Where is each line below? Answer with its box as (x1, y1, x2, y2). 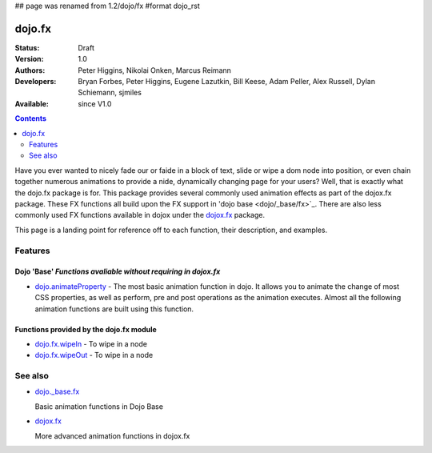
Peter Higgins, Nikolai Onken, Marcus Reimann (78, 65, 232, 75)
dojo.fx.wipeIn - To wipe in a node (34, 339, 148, 348)
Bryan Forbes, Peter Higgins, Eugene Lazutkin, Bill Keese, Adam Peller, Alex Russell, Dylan (78, 77, 376, 86)
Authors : (14, 65, 46, 75)
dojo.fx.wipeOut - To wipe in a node (34, 351, 154, 360)
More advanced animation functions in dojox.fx (34, 431, 190, 440)
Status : (14, 42, 40, 52)
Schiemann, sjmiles (78, 88, 142, 98)
